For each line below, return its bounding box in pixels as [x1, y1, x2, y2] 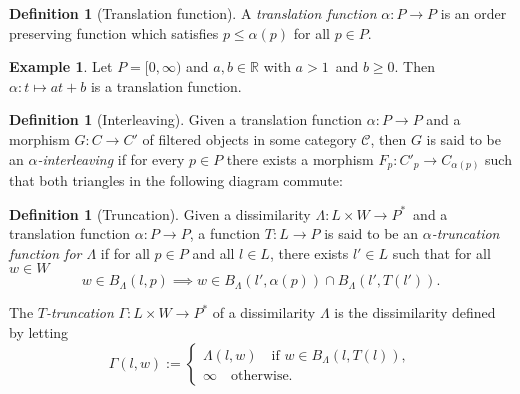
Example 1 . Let [9, 56, 113, 77]
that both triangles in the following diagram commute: [9, 170, 343, 191]
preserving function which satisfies [9, 22, 219, 43]
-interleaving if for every [37, 148, 185, 169]
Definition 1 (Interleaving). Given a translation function [9, 109, 363, 130]
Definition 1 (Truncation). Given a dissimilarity [9, 203, 311, 224]
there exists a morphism [226, 148, 374, 169]
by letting [9, 322, 69, 343]
